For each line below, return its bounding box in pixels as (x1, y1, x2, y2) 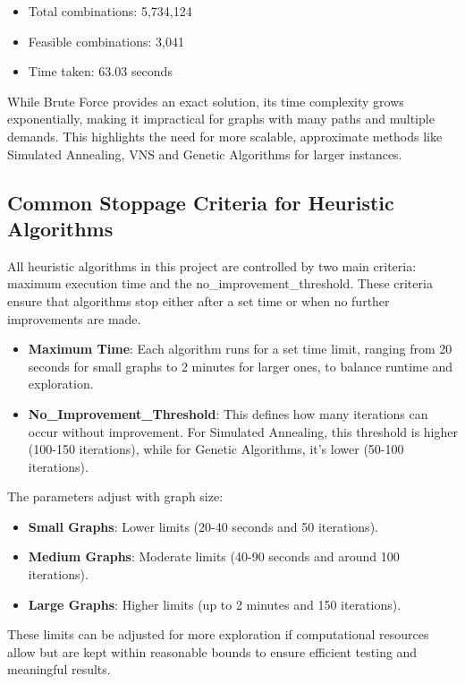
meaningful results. (7, 660, 111, 679)
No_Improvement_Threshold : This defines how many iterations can (28, 404, 428, 423)
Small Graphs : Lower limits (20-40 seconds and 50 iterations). (28, 517, 378, 535)
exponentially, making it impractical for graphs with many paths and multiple (7, 109, 435, 128)
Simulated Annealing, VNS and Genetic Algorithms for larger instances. (7, 144, 402, 163)
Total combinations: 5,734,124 (28, 2, 192, 20)
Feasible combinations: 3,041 (28, 31, 184, 50)
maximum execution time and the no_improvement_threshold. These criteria (7, 274, 433, 293)
